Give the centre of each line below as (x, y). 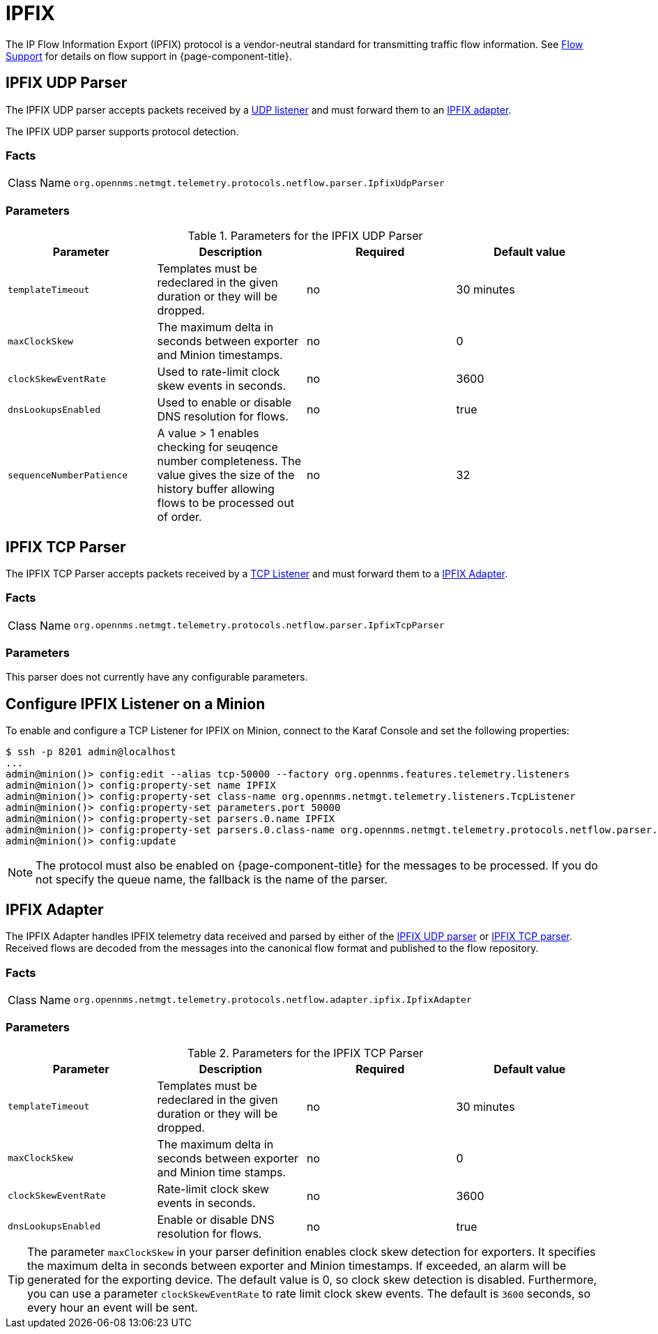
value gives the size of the (226, 475)
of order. (179, 517)
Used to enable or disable (224, 403)
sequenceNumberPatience (68, 475)
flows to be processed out (225, 503)
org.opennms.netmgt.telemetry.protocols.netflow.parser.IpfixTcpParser (259, 626)
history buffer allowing (216, 489)
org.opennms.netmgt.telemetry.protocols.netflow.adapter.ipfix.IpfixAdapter (273, 1000)
